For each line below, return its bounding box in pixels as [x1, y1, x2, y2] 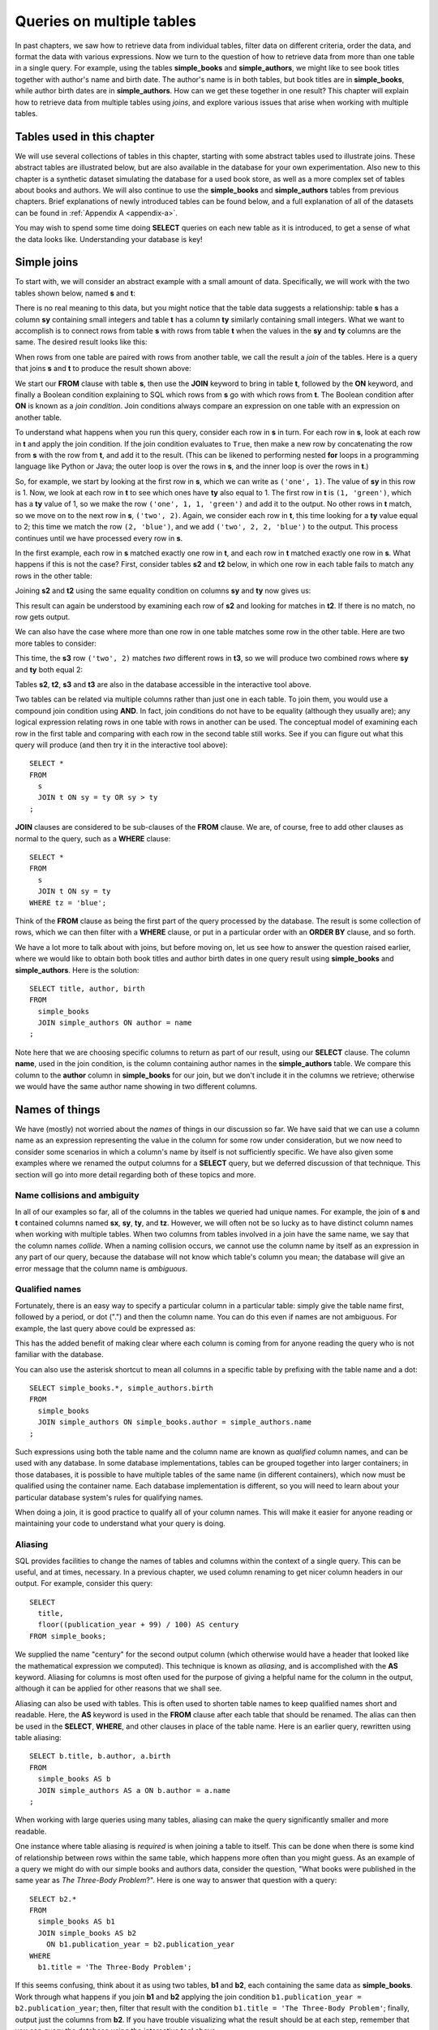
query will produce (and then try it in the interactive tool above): [15, 740, 229, 749]
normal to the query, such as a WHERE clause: [15, 833, 171, 844]
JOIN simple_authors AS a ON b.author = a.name [37, 1786, 231, 1795]
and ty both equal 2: [15, 664, 84, 674]
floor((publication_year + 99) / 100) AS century [37, 1620, 239, 1630]
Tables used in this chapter [15, 130, 155, 144]
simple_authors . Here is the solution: [15, 965, 140, 974]
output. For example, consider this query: [15, 1579, 153, 1588]
